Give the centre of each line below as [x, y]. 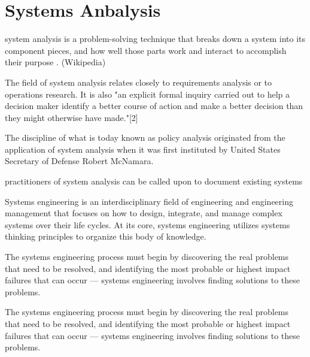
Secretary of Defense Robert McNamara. [79, 161]
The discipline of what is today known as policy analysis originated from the [145, 137]
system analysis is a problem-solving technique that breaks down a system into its [155, 39]
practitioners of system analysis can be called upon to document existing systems [154, 181]
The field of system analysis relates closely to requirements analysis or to [139, 82]
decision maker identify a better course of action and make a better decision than [154, 106]
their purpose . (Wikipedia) [55, 62]
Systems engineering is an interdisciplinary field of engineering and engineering [149, 201]
